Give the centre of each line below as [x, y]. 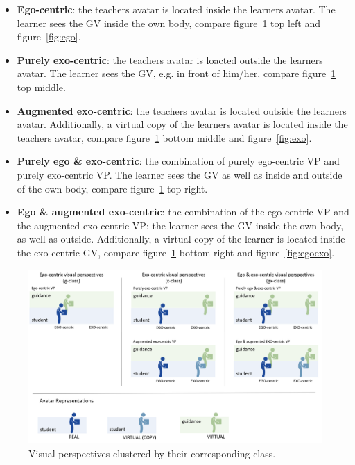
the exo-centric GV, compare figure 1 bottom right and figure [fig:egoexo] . [176, 252]
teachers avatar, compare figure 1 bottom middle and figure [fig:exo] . [164, 137]
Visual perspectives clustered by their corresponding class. [152, 454]
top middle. [41, 87]
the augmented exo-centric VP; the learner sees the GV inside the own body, [180, 225]
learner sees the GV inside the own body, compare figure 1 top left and [169, 23]
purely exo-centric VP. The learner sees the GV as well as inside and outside [180, 174]
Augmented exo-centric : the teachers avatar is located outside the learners [182, 110]
